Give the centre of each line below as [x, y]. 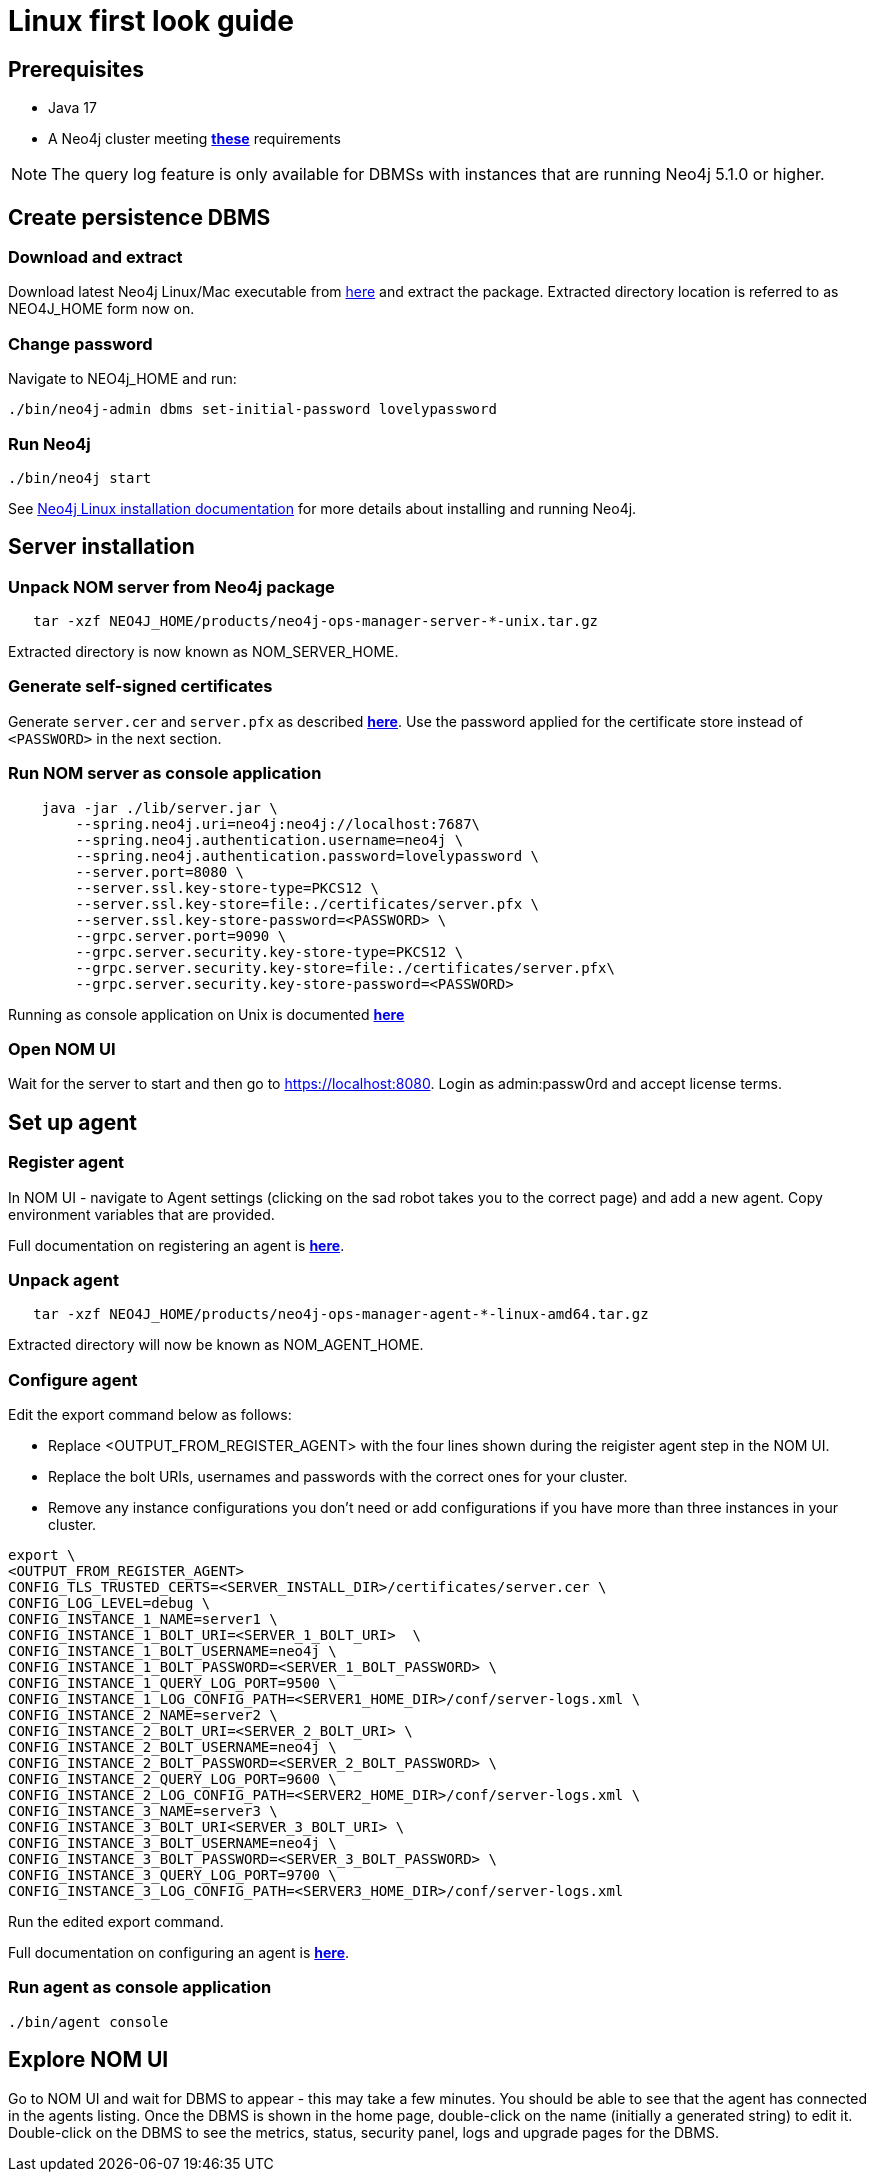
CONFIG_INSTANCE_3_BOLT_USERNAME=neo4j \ [172, 1843]
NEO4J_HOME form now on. [101, 309]
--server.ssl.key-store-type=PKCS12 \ [227, 887]
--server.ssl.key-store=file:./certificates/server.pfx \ [307, 903]
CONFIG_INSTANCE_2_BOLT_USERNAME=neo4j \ [172, 1747]
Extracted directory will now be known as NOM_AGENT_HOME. [216, 1345]
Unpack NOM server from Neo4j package [171, 586]
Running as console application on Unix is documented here [206, 1014]
